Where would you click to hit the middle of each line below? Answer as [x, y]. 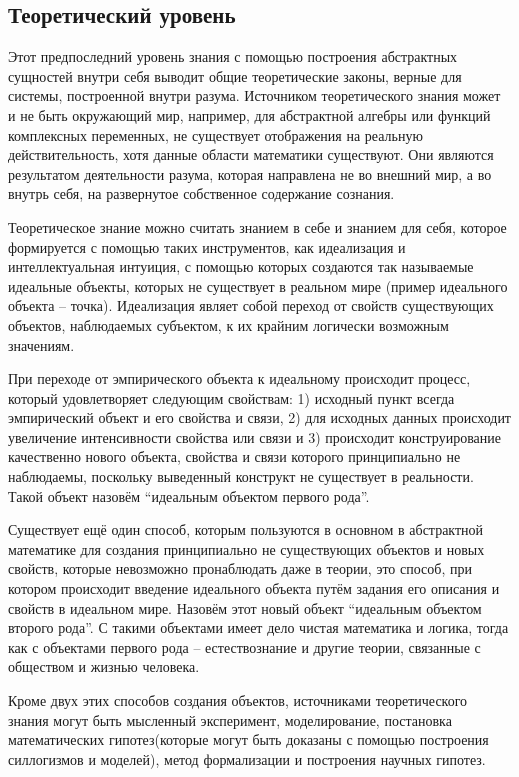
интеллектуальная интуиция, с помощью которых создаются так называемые [241, 266]
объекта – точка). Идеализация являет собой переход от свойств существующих [251, 305]
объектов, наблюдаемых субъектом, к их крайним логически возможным [228, 324]
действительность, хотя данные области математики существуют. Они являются [251, 154]
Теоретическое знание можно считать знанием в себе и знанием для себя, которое [257, 226]
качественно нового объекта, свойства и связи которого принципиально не [234, 456]
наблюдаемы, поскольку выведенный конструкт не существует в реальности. [241, 476]
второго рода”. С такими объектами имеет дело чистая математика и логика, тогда [258, 627]
